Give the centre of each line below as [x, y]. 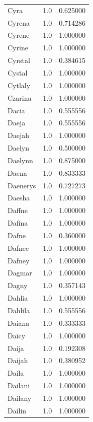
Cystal [18, 72]
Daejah [18, 135]
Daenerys [22, 185]
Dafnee [18, 248]
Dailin [17, 410]
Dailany [20, 398]
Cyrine [18, 48]
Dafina [18, 223]
